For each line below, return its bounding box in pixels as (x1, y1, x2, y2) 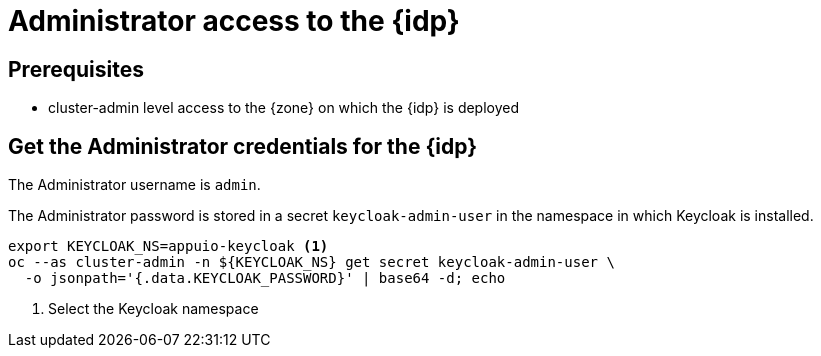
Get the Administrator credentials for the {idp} (8, 133, 478, 159)
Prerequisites (8, 56, 144, 82)
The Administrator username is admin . (8, 176, 261, 194)
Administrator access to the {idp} (8, 4, 460, 38)
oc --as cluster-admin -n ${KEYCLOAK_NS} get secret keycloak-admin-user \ (8, 254, 615, 271)
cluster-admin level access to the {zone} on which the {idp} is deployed (48, 99, 520, 117)
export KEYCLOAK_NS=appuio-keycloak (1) (8, 238, 329, 255)
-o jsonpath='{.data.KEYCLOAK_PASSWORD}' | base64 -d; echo (24, 270, 506, 287)
